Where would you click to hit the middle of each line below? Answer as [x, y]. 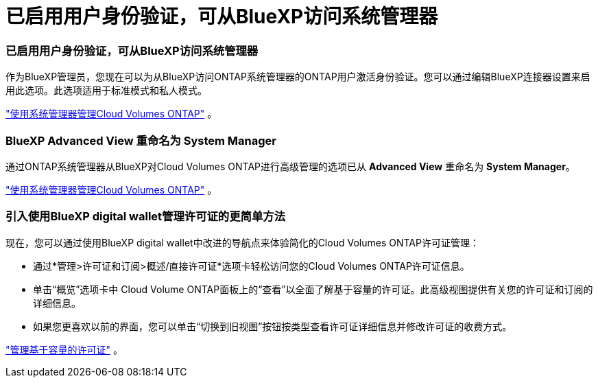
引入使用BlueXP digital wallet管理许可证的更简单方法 [146, 217]
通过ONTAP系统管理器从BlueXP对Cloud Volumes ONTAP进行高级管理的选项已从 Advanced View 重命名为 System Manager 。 [290, 166]
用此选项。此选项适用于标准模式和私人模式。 [106, 91]
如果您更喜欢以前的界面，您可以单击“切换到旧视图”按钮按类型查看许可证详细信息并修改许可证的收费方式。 [273, 326]
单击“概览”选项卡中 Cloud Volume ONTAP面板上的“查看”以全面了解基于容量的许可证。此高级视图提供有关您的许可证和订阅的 [313, 289]
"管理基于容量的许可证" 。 [64, 349]
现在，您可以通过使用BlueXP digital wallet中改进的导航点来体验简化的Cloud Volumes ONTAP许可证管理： [242, 242]
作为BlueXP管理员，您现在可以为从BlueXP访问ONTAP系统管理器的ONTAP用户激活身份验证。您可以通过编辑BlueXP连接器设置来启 [298, 77]
